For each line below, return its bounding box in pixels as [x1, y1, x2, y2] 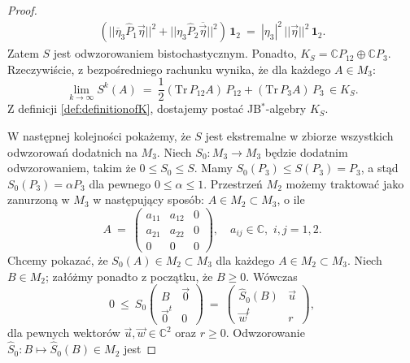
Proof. [7, 2, 37, 18]
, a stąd [360, 159, 399, 176]
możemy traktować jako [286, 175, 404, 192]
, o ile [277, 191, 305, 208]
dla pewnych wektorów [7, 324, 120, 341]
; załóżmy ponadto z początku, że [46, 267, 213, 284]
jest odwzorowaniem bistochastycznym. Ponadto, [53, 45, 297, 62]
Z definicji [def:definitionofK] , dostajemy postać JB [7, 100, 262, 117]
